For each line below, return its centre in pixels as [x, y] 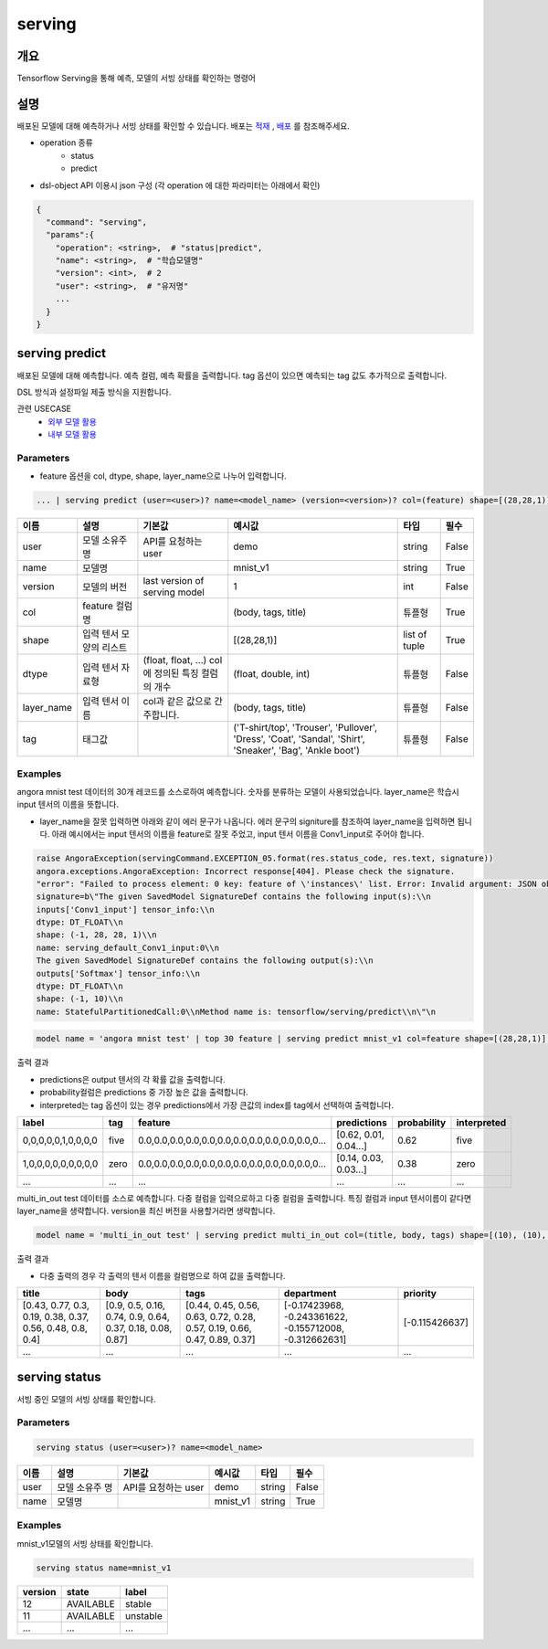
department [310, 1294]
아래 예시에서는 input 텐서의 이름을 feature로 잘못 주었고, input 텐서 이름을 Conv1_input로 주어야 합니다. [238, 834]
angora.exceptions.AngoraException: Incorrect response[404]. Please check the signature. [246, 871]
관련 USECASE [44, 409]
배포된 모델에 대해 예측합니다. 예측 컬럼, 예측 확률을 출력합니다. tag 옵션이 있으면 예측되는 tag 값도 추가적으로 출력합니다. [232, 375]
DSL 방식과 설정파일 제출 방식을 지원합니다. [94, 392]
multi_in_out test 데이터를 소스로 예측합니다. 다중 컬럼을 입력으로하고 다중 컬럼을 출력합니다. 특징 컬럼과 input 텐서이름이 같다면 [244, 1198]
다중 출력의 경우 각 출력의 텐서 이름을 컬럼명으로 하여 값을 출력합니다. [163, 1275]
